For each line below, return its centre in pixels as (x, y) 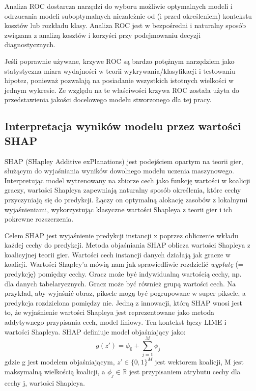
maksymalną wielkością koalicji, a (55, 371)
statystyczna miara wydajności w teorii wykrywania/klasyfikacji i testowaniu (120, 70)
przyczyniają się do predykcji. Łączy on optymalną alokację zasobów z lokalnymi (126, 199)
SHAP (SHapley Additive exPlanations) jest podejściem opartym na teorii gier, (124, 161)
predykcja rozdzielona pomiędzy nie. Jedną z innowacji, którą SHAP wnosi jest (124, 302)
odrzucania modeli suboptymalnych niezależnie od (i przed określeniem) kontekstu (128, 15)
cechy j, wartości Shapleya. (45, 382)
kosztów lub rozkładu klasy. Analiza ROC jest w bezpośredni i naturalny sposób (125, 25)
